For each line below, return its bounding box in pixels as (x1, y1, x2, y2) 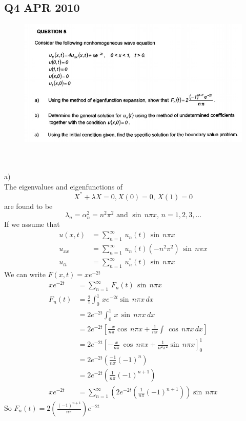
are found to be (4, 200, 53, 211)
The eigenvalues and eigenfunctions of (4, 181, 123, 192)
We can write (4, 268, 46, 279)
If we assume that (4, 219, 60, 229)
